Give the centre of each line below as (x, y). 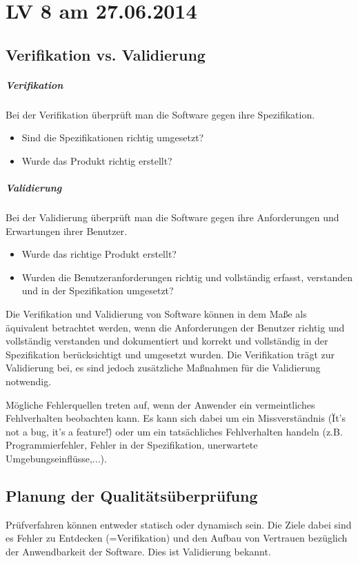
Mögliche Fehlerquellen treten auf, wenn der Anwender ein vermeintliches (160, 404)
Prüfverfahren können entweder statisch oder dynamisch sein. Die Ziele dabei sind (179, 524)
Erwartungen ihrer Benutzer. (66, 231)
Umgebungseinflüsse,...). (56, 458)
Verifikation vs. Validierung (106, 54)
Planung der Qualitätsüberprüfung (132, 495)
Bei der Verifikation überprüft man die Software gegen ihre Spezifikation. (160, 114)
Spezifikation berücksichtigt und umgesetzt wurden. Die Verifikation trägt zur (170, 354)
